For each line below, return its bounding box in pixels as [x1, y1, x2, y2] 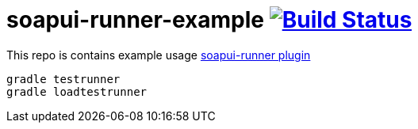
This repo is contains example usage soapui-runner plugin [6, 47, 311, 62]
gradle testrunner [6, 72, 121, 85]
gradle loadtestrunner [6, 85, 148, 98]
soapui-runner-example [6, 6, 265, 33]
